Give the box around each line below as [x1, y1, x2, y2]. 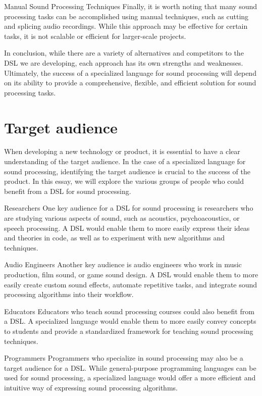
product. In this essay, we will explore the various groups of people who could [4, 176, 244, 186]
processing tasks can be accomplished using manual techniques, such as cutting [4, 11, 249, 21]
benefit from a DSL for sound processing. [4, 185, 131, 196]
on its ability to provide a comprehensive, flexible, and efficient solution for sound [4, 77, 256, 88]
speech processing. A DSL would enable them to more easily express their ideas [4, 222, 250, 233]
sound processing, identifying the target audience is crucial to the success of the [4, 166, 250, 176]
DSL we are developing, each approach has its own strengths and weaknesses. [4, 57, 243, 68]
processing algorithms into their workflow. [4, 289, 134, 300]
